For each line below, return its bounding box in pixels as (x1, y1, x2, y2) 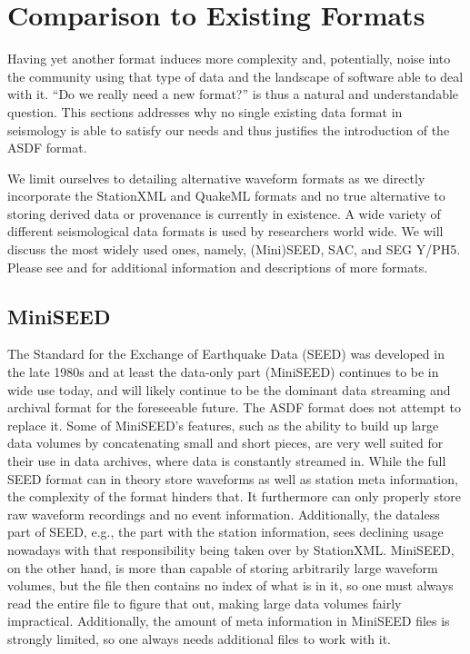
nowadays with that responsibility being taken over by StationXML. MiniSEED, (7, 540, 455, 559)
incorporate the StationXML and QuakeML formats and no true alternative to (7, 186, 445, 205)
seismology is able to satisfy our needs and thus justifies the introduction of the (7, 120, 450, 139)
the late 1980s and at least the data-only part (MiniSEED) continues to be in (7, 362, 439, 381)
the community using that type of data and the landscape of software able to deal (7, 66, 464, 85)
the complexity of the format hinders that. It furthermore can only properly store (7, 487, 462, 506)
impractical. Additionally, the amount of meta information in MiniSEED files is (7, 611, 450, 630)
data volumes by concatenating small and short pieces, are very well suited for (7, 433, 444, 452)
